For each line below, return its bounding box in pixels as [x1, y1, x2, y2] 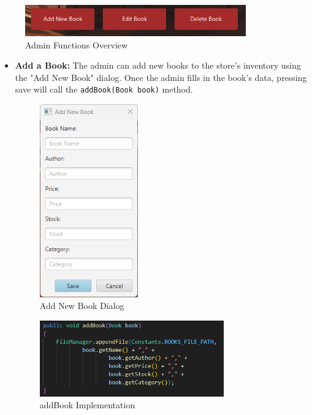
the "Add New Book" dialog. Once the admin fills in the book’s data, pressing [15, 70, 307, 83]
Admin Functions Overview [25, 38, 128, 51]
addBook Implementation [39, 398, 135, 411]
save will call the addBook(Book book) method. [15, 83, 193, 96]
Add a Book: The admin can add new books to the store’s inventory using [15, 59, 301, 72]
